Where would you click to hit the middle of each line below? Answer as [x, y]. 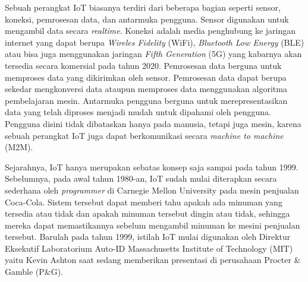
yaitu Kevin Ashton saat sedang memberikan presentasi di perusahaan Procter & [153, 260]
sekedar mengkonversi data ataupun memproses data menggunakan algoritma [146, 89]
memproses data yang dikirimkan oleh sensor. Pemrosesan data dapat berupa [146, 77]
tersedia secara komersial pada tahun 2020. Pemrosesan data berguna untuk [143, 65]
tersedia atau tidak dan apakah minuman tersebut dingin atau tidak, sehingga [147, 213]
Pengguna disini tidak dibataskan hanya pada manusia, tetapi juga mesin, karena [153, 123]
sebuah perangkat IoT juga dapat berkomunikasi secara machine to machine [144, 135]
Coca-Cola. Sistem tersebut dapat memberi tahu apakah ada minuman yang [144, 202]
